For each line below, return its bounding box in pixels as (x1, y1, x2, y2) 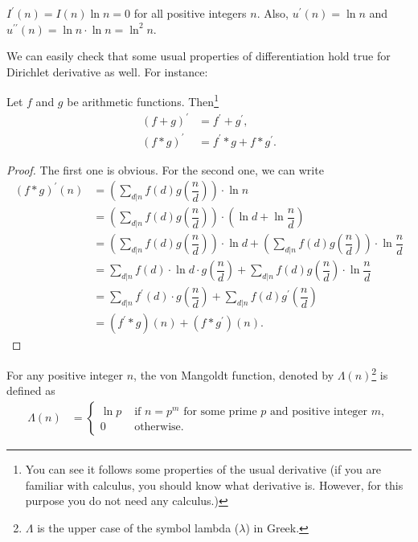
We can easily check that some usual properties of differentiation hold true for (6, 47, 391, 64)
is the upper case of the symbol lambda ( (37, 519, 240, 536)
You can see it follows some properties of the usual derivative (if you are (25, 460, 382, 477)
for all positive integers (133, 5, 247, 21)
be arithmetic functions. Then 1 (67, 91, 219, 110)
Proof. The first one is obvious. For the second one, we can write (6, 161, 324, 178)
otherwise (134, 421, 181, 433)
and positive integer (270, 405, 368, 417)
